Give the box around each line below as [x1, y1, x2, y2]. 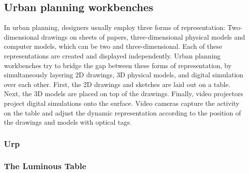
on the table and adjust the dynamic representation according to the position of [4, 107, 241, 117]
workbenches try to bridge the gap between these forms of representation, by [4, 60, 232, 70]
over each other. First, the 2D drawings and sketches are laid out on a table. [4, 79, 231, 89]
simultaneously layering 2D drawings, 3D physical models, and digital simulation [4, 70, 244, 80]
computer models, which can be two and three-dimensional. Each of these [4, 41, 222, 51]
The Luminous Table [4, 159, 87, 172]
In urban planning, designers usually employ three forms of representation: [4, 22, 225, 32]
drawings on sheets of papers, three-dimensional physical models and [41, 31, 245, 42]
